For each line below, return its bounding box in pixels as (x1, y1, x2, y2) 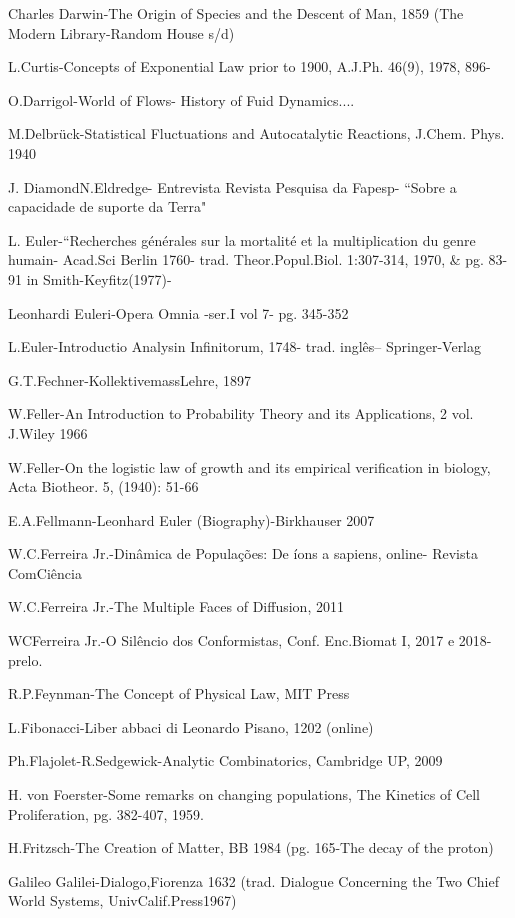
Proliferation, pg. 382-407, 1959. (8, 803, 204, 824)
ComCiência (8, 562, 82, 583)
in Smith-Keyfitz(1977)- (26, 268, 172, 289)
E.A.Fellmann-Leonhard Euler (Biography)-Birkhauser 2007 (8, 509, 375, 530)
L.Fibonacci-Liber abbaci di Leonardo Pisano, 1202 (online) (8, 716, 374, 737)
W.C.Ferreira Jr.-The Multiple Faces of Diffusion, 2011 (8, 596, 344, 617)
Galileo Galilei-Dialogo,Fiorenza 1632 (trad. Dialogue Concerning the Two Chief (8, 870, 499, 891)
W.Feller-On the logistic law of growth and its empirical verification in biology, (8, 456, 491, 477)
